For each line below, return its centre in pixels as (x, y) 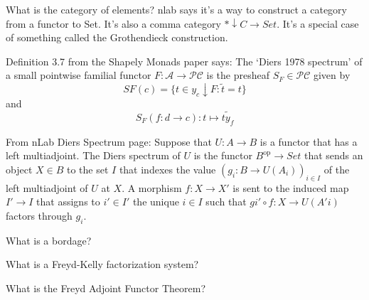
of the (337, 169)
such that (226, 202)
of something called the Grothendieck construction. (117, 37)
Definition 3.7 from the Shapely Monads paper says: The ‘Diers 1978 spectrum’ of (184, 61)
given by (332, 75)
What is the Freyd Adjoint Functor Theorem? (106, 288)
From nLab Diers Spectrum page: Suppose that (109, 141)
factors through (39, 215)
